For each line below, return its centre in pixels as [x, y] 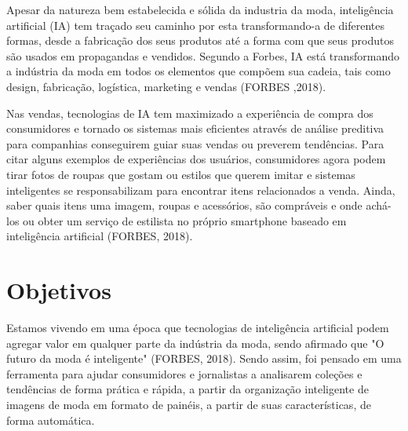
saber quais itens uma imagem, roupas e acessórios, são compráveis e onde [184, 205]
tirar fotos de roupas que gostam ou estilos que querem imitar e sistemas [181, 174]
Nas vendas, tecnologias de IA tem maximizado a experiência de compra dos [190, 113]
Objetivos [59, 290]
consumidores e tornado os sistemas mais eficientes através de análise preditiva [195, 128]
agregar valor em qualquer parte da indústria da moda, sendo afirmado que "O [195, 343]
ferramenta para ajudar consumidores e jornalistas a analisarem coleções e [184, 373]
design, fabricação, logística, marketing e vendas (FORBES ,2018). [166, 86]
